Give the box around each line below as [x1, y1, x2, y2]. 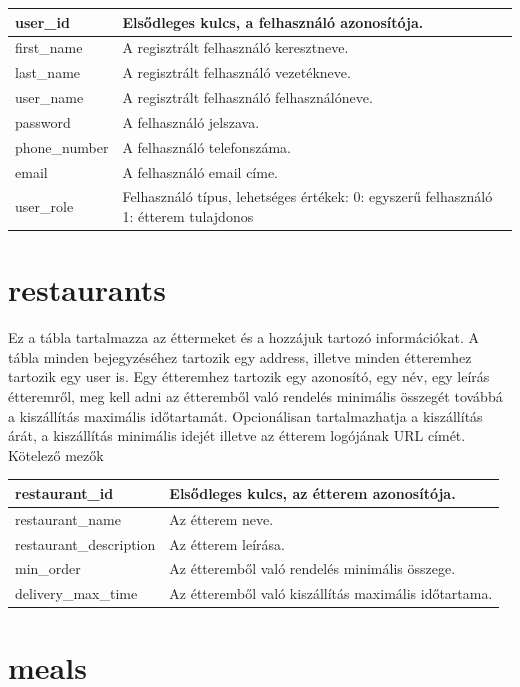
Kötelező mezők [8, 444, 104, 465]
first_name [15, 37, 83, 58]
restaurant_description [15, 533, 156, 554]
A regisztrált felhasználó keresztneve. [122, 37, 349, 58]
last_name [15, 62, 81, 83]
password [15, 111, 71, 132]
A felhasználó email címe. [122, 161, 279, 182]
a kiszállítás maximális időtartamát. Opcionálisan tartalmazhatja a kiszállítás [8, 405, 483, 426]
